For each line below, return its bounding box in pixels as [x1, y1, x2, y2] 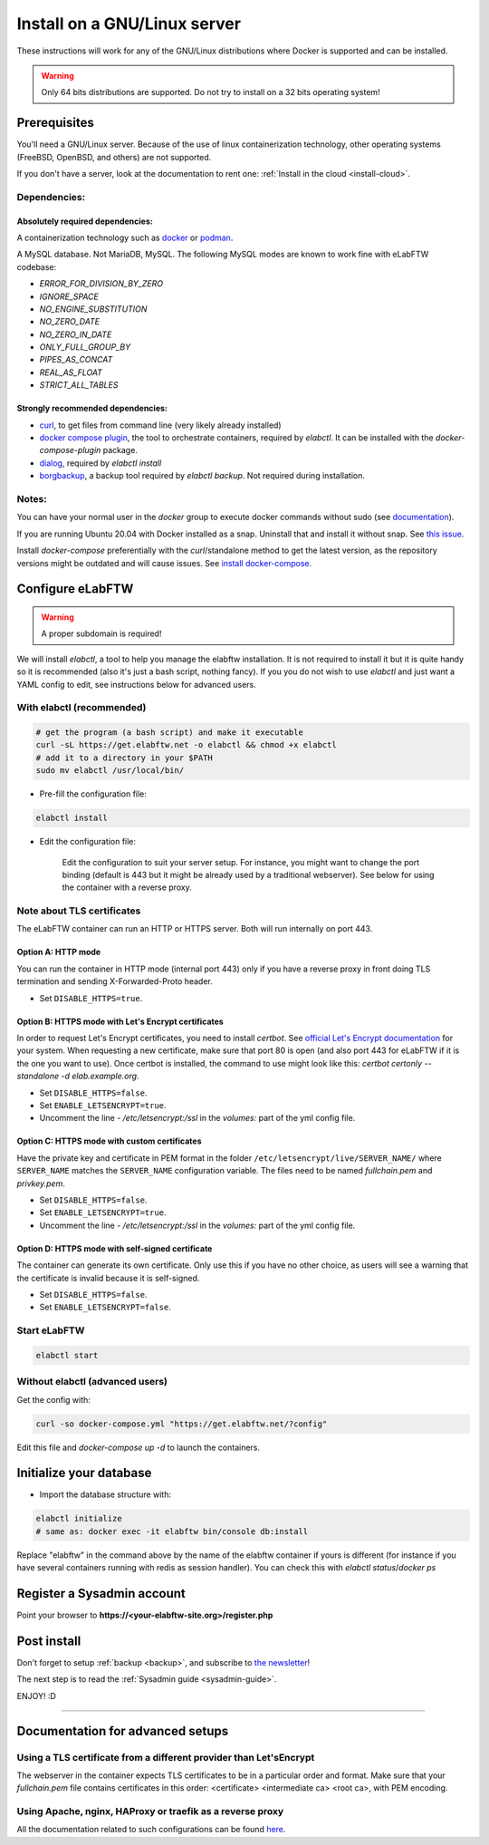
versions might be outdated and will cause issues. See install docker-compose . [16, 557, 312, 568]
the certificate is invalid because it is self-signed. [16, 1272, 200, 1283]
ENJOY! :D [16, 1690, 56, 1701]
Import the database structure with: [39, 1489, 172, 1500]
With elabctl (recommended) [16, 701, 147, 714]
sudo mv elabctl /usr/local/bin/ [35, 766, 185, 776]
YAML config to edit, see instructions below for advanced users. [16, 679, 257, 690]
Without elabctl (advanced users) [16, 1376, 168, 1388]
